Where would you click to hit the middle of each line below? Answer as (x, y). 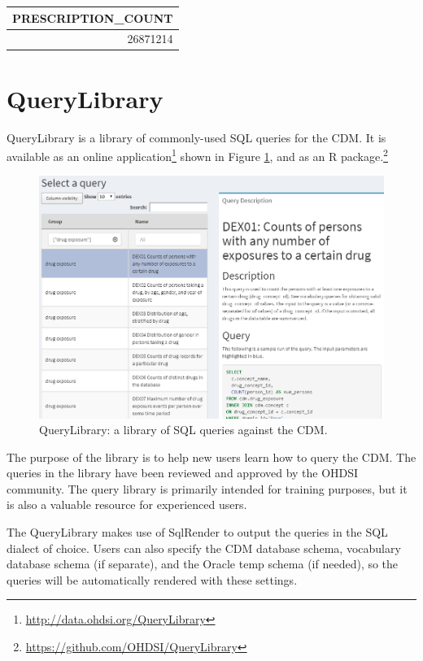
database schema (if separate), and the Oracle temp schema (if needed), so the (203, 564)
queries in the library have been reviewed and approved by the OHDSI (183, 473)
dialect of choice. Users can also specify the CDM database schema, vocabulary (204, 548)
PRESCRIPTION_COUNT (93, 17)
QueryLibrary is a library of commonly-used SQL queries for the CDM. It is (196, 137)
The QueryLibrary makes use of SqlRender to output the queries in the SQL (197, 532)
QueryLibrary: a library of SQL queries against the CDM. (183, 430)
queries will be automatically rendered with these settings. (152, 579)
